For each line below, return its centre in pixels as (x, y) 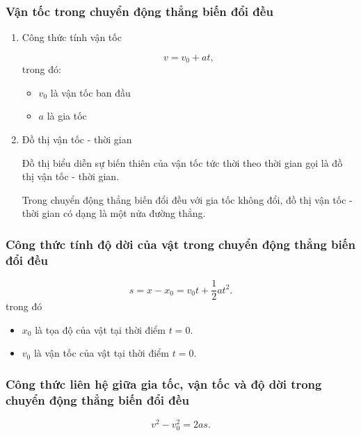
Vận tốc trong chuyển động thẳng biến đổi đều (139, 11)
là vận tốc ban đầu (90, 92)
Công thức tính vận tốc (72, 37)
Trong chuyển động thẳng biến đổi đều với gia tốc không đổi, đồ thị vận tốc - (187, 199)
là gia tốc (67, 116)
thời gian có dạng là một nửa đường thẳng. (114, 213)
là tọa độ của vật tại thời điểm (100, 329)
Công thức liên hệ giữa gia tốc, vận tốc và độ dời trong (164, 383)
